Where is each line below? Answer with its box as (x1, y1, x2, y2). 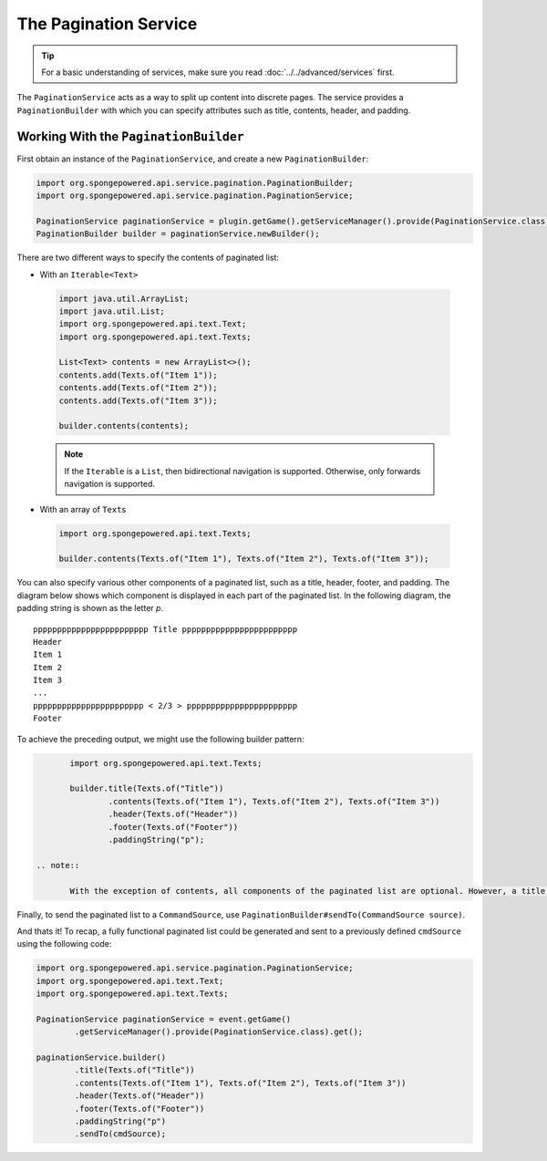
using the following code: (16, 938, 112, 949)
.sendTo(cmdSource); (74, 1129, 167, 1139)
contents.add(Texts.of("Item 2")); (58, 383, 218, 393)
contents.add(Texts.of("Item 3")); (58, 395, 218, 406)
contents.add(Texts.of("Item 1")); (58, 369, 218, 380)
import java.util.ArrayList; (58, 293, 190, 304)
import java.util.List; (58, 306, 166, 316)
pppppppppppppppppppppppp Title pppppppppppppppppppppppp (33, 624, 298, 634)
